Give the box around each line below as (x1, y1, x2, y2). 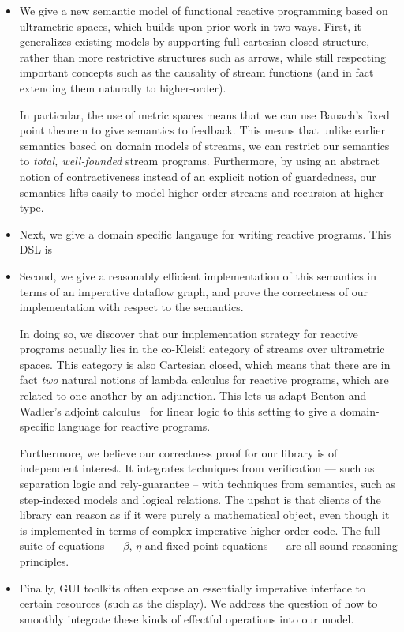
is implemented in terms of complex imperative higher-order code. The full (19, 521, 380, 538)
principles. (19, 553, 69, 569)
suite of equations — (19, 537, 119, 554)
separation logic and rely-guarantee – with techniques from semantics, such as (19, 476, 395, 492)
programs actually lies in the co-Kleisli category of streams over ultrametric (19, 340, 385, 357)
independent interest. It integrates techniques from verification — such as (19, 460, 375, 476)
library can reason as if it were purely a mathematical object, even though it (19, 506, 390, 523)
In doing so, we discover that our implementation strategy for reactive (19, 325, 358, 341)
